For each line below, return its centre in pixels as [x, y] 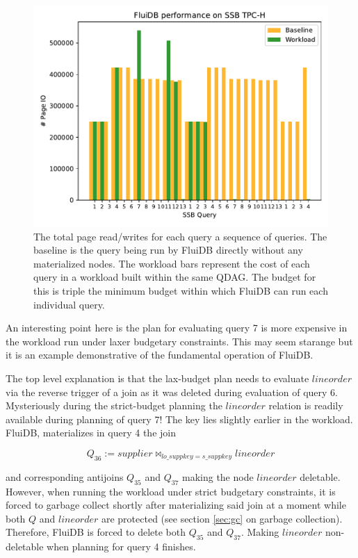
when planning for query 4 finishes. [121, 547]
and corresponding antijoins [65, 476]
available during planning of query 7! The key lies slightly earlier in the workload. [179, 419]
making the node [218, 476]
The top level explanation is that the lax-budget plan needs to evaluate [157, 378]
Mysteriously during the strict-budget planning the [114, 405]
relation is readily [306, 405]
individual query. [69, 304]
